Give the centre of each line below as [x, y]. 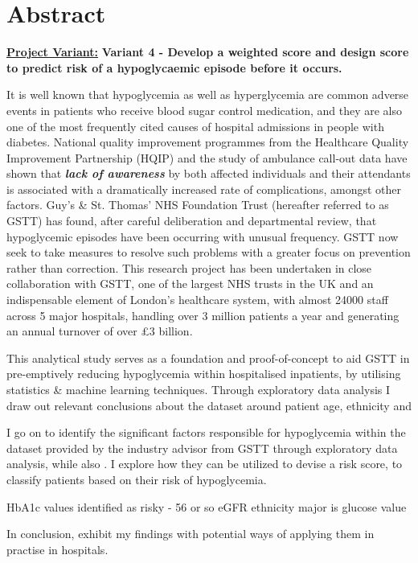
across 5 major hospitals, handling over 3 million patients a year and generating [203, 315]
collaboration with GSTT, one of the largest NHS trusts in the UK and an [190, 284]
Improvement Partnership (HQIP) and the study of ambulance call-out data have [207, 157]
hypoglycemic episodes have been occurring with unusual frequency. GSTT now [203, 236]
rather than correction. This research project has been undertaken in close [189, 267]
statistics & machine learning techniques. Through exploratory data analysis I [199, 389]
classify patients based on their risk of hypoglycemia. [137, 479]
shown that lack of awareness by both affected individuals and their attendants [209, 173]
